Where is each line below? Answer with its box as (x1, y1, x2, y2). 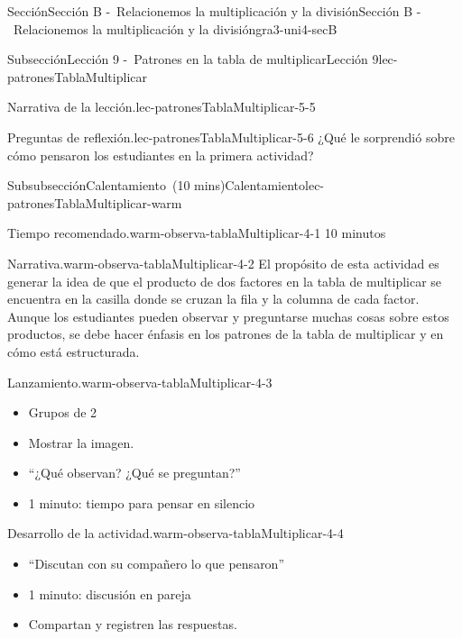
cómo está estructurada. (7, 342, 140, 361)
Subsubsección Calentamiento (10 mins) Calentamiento (7, 176, 306, 195)
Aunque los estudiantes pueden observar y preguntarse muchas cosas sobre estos (7, 306, 449, 325)
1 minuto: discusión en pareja (28, 584, 191, 603)
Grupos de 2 (28, 403, 97, 422)
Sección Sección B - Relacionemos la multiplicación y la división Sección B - (7, 2, 421, 20)
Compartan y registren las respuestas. (28, 615, 237, 634)
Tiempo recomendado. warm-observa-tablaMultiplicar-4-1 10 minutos (7, 224, 386, 242)
